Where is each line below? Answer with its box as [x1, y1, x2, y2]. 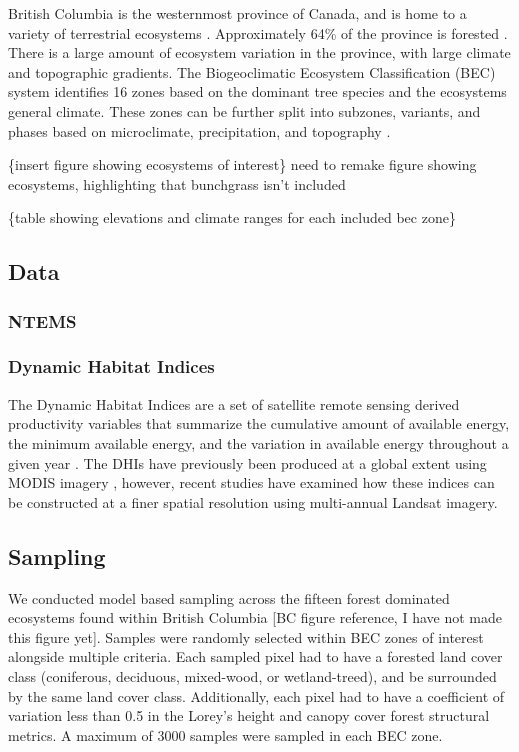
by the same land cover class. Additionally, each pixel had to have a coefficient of [8, 685, 505, 706]
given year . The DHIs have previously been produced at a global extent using [8, 452, 487, 473]
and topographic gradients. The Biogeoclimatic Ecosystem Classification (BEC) [8, 61, 496, 82]
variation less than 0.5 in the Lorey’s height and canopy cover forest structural [8, 705, 490, 726]
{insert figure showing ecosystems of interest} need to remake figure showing [8, 154, 477, 175]
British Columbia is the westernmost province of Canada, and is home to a [8, 3, 467, 23]
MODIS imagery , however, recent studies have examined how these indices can [8, 472, 495, 493]
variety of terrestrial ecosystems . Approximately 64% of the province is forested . [8, 22, 508, 43]
